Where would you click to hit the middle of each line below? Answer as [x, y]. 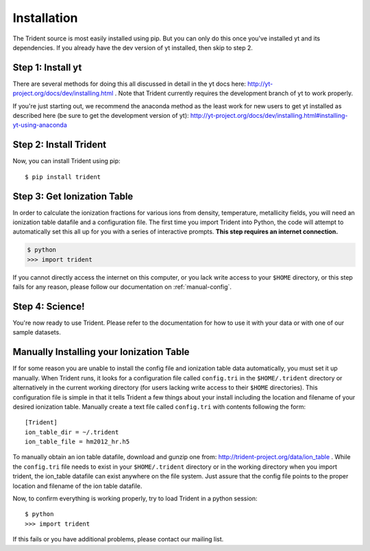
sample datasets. [37, 332]
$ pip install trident [63, 177]
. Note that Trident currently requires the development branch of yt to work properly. [234, 93]
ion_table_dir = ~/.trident [72, 432]
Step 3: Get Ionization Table [73, 196]
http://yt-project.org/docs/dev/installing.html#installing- [269, 116]
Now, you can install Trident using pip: [66, 161]
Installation [45, 18]
